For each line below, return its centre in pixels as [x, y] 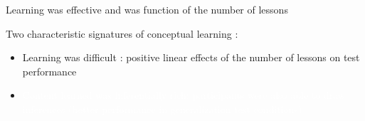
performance [49, 71]
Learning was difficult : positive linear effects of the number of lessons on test [191, 57]
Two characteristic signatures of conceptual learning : [122, 33]
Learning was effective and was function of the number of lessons [147, 9]
